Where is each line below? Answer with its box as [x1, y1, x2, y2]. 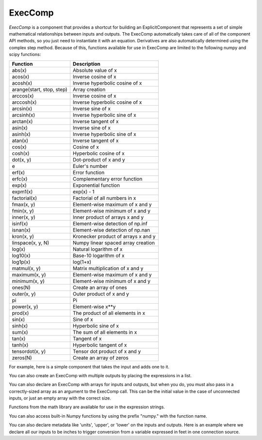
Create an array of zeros [73, 354, 129, 361]
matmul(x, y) [12, 265, 41, 272]
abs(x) [12, 67, 27, 73]
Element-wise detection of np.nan [73, 226, 150, 233]
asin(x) [12, 124, 28, 131]
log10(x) [12, 252, 31, 259]
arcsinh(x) [12, 111, 35, 118]
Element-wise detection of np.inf [73, 220, 147, 227]
